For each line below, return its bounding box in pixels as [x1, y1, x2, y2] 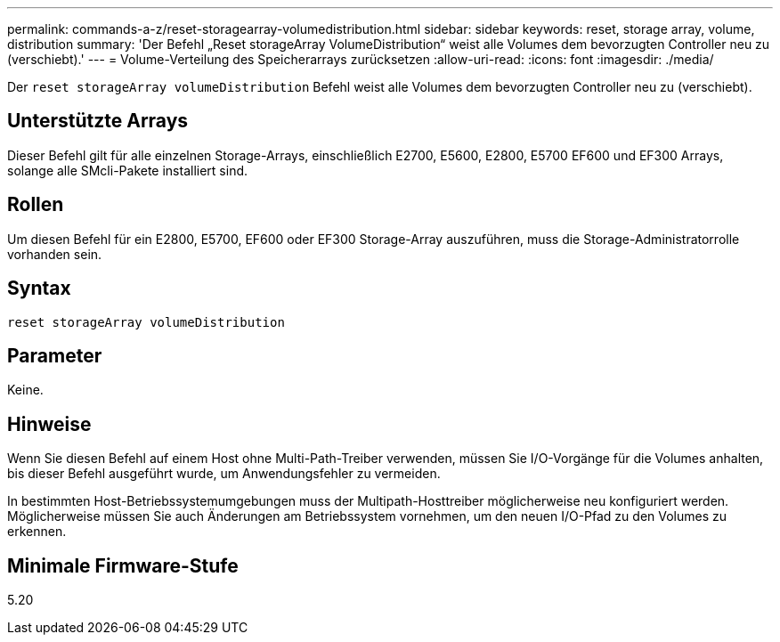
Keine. [7, 382, 44, 398]
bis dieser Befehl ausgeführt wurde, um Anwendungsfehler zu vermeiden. [7, 466, 441, 482]
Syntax [7, 277, 71, 300]
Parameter [7, 344, 102, 367]
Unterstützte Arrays [7, 110, 189, 133]
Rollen [7, 193, 64, 216]
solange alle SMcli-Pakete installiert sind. [7, 162, 248, 178]
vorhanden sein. [7, 246, 102, 262]
